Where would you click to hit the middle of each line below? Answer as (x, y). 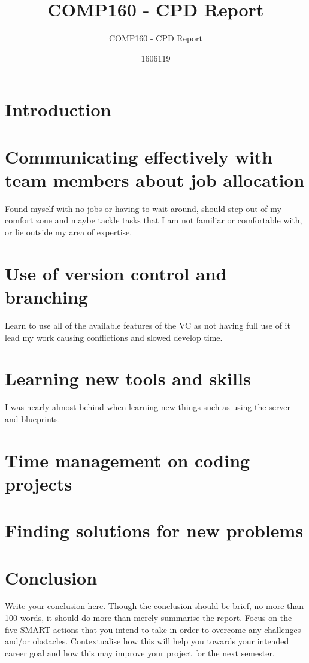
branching (46, 296)
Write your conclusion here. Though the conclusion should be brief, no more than (154, 606)
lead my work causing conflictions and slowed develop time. (114, 337)
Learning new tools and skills (128, 378)
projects (39, 483)
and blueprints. (33, 418)
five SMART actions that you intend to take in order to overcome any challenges (153, 629)
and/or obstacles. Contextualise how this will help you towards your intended (147, 641)
